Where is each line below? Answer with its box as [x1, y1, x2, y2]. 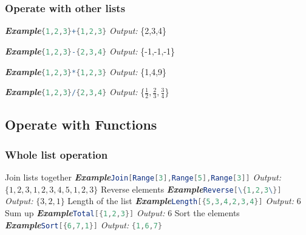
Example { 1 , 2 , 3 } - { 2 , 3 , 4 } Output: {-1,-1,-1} [5, 44, 175, 57]
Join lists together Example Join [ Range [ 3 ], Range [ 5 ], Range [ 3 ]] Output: [5, 171, 281, 184]
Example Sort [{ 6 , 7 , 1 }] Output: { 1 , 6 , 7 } [5, 218, 163, 231]
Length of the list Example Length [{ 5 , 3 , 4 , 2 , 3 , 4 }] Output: [67, 194, 294, 207]
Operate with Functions [5, 115, 157, 134]
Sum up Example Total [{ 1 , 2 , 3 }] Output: [5, 206, 165, 219]
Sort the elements [174, 206, 240, 219]
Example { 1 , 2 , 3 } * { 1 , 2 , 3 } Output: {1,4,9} [5, 65, 167, 78]
